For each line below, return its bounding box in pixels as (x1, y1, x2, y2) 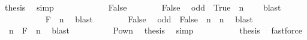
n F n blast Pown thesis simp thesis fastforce (8, 24, 302, 36)
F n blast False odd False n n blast (45, 12, 253, 25)
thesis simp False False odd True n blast (4, 1, 281, 13)
